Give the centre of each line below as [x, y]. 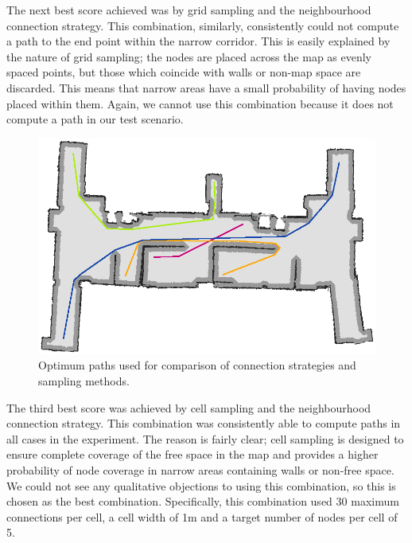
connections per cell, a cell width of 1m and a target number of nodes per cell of [202, 516]
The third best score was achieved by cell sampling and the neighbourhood [189, 407]
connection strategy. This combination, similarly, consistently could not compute [203, 25]
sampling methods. [84, 381]
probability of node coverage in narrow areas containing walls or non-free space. [200, 470]
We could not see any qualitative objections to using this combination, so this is [201, 485]
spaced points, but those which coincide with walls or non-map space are [184, 72]
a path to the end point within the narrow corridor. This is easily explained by [198, 41]
